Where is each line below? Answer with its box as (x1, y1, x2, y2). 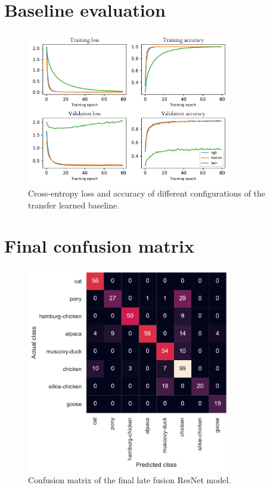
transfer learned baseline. (28, 198, 120, 211)
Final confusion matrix (4, 234, 194, 258)
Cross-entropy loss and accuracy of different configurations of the (28, 187, 266, 200)
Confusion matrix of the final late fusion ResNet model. (28, 474, 231, 486)
